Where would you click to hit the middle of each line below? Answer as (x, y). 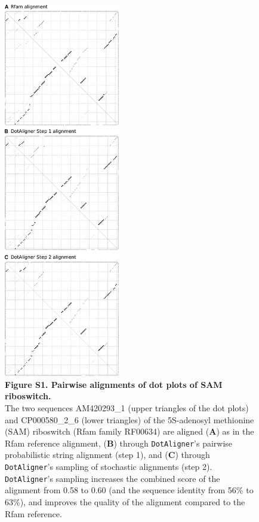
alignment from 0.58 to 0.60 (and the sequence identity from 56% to (129, 490)
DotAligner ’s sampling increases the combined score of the (112, 478)
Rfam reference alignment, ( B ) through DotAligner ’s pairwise (119, 443)
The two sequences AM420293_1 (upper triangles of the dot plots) (127, 408)
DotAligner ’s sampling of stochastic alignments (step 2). (109, 467)
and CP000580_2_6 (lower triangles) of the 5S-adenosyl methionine (129, 419)
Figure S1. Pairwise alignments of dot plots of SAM (114, 384)
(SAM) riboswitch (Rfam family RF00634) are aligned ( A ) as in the (129, 431)
